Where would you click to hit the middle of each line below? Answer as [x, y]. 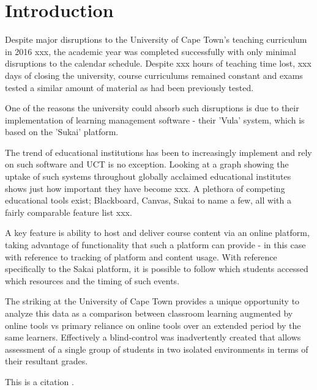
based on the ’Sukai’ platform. [62, 132]
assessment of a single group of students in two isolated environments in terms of [157, 349]
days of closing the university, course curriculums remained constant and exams [154, 75]
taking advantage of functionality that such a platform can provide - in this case [155, 245]
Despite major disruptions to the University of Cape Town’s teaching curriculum [156, 39]
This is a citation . [39, 381]
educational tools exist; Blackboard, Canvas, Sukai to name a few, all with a [148, 200]
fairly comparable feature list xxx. [69, 212]
